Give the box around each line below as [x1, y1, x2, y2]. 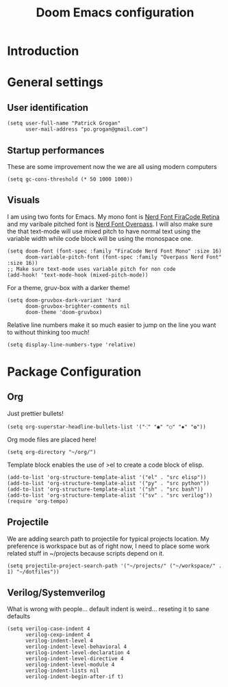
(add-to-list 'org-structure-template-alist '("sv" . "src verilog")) [7, 491, 213, 499]
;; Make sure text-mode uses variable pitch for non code [7, 265, 176, 272]
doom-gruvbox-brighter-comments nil [25, 302, 130, 309]
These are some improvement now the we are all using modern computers [7, 163, 217, 170]
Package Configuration [7, 364, 142, 379]
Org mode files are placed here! [7, 435, 97, 443]
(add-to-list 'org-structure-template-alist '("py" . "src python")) [7, 480, 210, 487]
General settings [7, 75, 104, 90]
